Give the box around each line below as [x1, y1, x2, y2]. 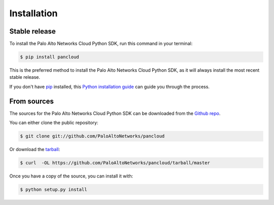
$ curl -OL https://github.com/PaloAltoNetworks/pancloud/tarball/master [20, 160, 211, 166]
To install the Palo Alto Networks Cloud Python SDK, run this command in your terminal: [9, 41, 193, 47]
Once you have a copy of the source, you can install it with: [9, 173, 133, 179]
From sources [9, 97, 54, 105]
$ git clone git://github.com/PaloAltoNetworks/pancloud [20, 133, 165, 139]
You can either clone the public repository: [9, 120, 98, 126]
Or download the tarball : [9, 147, 60, 153]
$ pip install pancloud [20, 54, 80, 60]
